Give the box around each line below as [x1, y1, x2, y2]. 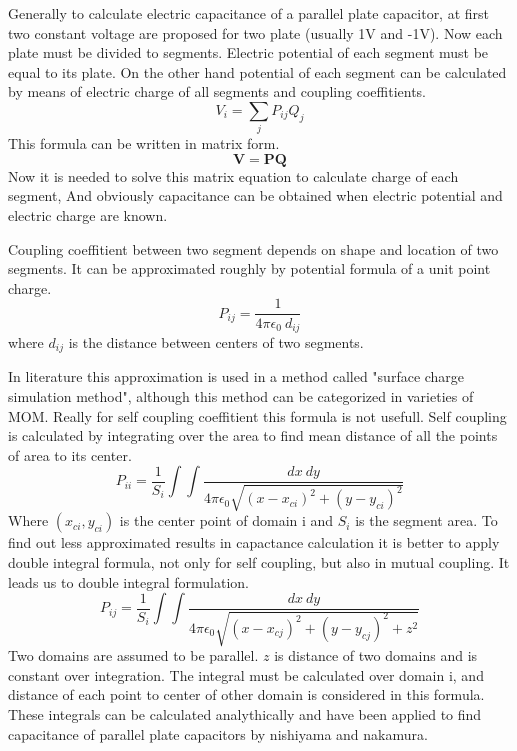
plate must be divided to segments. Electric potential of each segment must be [8, 42, 489, 63]
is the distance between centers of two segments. [68, 331, 364, 352]
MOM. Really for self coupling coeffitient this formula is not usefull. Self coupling [8, 405, 507, 426]
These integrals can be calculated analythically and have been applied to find [8, 703, 482, 724]
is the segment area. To [355, 510, 498, 531]
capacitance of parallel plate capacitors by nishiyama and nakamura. [8, 723, 428, 744]
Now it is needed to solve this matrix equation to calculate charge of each [8, 165, 459, 186]
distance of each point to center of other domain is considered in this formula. [8, 684, 485, 705]
